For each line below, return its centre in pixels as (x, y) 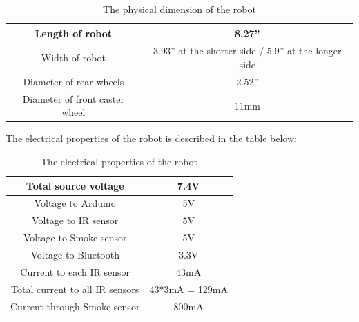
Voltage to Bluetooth (75, 254)
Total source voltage (75, 185)
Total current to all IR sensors (75, 289)
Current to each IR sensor (75, 271)
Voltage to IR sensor (75, 220)
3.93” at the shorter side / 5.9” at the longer (248, 51)
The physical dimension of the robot (179, 9)
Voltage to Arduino (75, 203)
